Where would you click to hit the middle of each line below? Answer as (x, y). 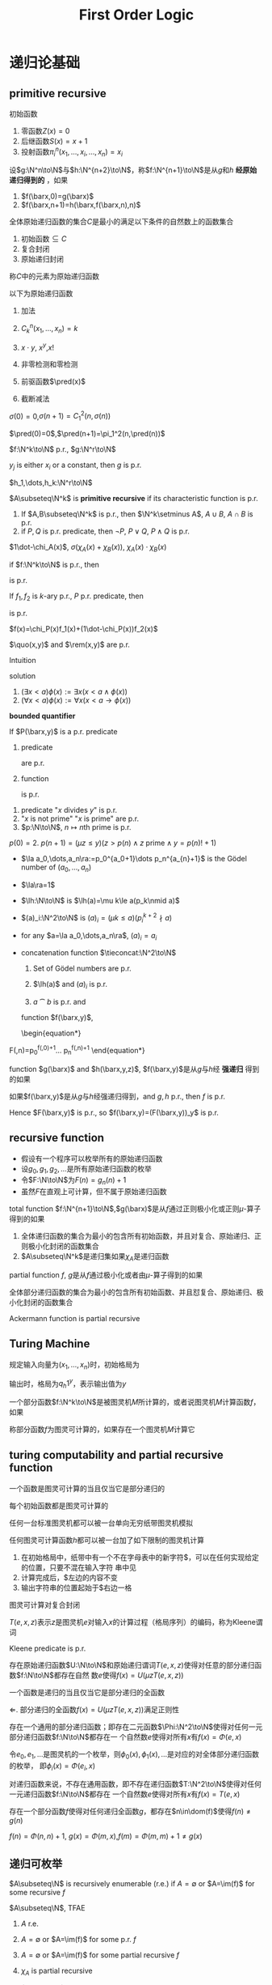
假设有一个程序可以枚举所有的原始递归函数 (92, 1158)
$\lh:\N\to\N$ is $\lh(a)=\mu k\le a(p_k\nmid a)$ (100, 901)
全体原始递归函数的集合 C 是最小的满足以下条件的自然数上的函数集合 (121, 222)
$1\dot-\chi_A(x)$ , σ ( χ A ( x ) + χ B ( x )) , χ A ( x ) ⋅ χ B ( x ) (88, 548)
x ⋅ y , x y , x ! (38, 346)
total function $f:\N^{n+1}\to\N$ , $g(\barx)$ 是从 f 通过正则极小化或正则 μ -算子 (135, 1209)
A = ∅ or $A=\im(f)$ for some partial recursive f (100, 1955)
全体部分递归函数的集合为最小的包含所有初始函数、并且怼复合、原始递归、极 (136, 1292)
